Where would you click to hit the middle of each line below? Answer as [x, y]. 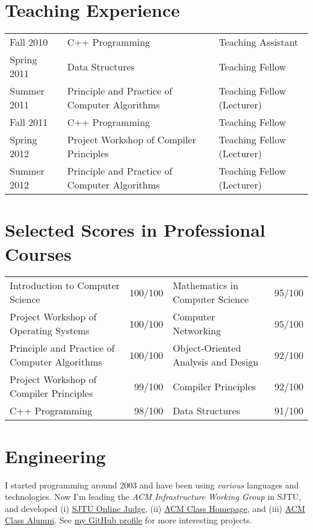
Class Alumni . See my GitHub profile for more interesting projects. [129, 520]
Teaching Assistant [259, 42]
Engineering [55, 456]
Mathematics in [205, 285]
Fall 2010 [29, 42]
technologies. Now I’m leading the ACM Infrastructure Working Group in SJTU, [153, 497]
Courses [38, 253]
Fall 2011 [29, 122]
